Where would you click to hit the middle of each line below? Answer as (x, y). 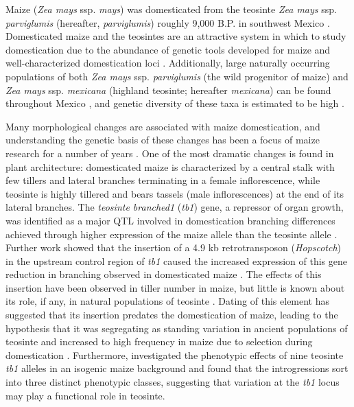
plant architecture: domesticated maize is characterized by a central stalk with (170, 166)
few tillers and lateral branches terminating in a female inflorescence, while (163, 180)
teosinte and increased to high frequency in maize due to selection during (159, 341)
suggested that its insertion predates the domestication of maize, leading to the (172, 315)
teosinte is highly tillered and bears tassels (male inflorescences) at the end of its (175, 193)
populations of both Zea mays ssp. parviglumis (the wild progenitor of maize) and (177, 76)
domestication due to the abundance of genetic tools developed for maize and (168, 49)
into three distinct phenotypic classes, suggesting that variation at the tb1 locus (173, 382)
